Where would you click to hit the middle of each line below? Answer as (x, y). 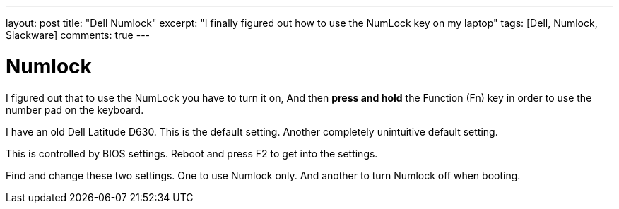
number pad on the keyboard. (75, 109)
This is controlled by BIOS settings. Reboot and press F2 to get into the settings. (192, 153)
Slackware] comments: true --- (78, 35)
